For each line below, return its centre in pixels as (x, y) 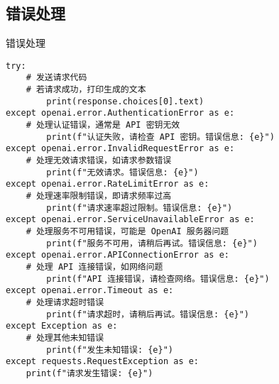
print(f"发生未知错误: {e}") (110, 350)
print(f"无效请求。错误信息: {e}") (122, 172)
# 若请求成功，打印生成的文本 (86, 90)
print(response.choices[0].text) (125, 101)
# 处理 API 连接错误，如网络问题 (94, 267)
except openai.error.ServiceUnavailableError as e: (130, 220)
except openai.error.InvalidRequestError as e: (120, 149)
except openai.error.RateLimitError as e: (108, 184)
